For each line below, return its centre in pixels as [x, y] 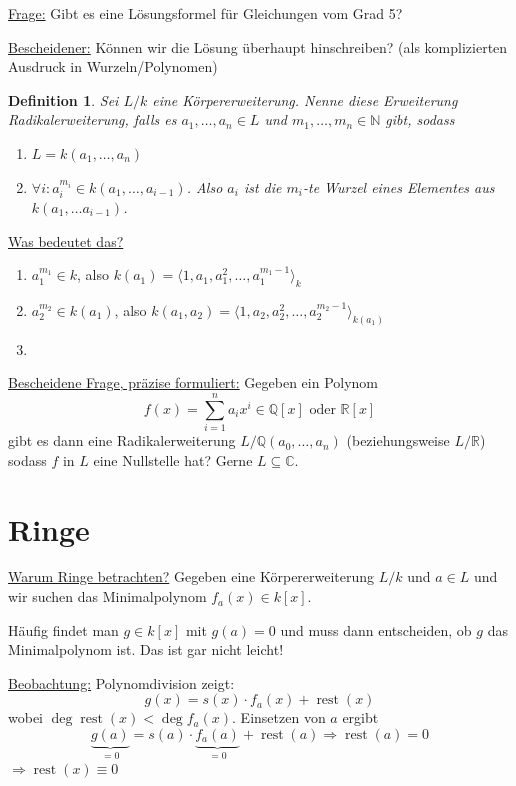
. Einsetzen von [279, 717]
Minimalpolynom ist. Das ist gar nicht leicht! [146, 649]
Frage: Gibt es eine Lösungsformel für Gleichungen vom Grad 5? [205, 13]
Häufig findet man [63, 629]
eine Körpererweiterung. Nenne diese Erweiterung [305, 99]
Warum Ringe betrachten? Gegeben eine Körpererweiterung [191, 576]
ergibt [360, 717]
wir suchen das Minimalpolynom [107, 596]
